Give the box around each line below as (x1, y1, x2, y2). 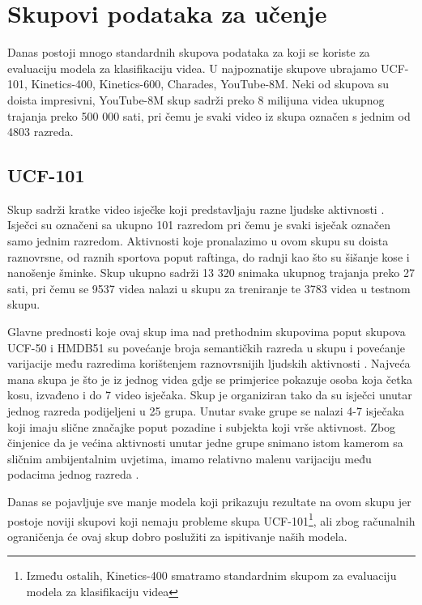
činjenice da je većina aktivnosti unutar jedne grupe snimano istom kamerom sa (7, 434, 403, 451)
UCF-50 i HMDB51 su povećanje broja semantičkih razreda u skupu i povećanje (7, 339, 405, 356)
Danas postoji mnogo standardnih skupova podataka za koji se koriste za (7, 44, 370, 61)
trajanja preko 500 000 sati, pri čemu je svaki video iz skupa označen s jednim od (7, 107, 411, 124)
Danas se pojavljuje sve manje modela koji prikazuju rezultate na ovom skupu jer (7, 492, 411, 509)
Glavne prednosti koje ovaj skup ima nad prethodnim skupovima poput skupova (7, 323, 406, 340)
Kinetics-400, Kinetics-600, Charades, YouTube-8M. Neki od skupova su (31, 75, 389, 92)
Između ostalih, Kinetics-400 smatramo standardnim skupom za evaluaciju (26, 567, 397, 584)
